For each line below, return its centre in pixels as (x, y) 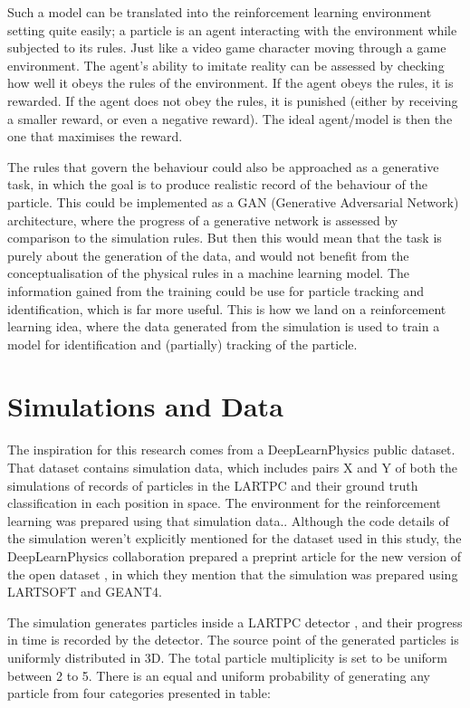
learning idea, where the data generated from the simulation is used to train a (224, 326)
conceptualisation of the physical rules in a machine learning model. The (209, 273)
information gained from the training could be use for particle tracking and (216, 290)
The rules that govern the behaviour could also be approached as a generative (223, 166)
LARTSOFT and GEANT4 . (85, 592)
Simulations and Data (145, 406)
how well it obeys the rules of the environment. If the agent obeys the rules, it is (230, 83)
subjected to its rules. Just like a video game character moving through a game (227, 48)
